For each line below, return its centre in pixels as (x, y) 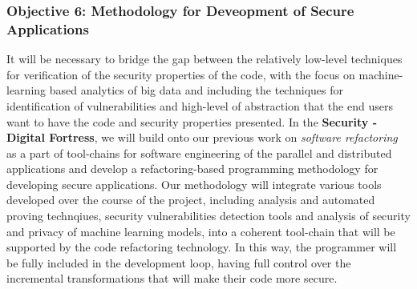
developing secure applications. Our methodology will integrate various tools (194, 184)
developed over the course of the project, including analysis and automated (191, 200)
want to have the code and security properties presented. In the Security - (192, 121)
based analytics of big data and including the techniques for (196, 90)
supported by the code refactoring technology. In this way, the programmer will (202, 247)
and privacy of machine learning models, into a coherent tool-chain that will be (201, 231)
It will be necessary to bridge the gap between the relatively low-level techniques (204, 59)
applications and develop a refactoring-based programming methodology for (192, 169)
